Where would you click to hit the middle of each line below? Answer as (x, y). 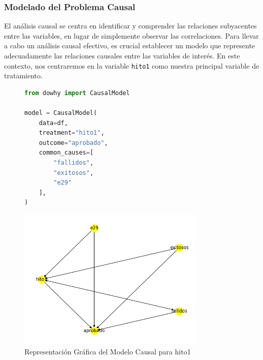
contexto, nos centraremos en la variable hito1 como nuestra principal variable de (132, 65)
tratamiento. (23, 76)
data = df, (53, 123)
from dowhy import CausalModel (77, 93)
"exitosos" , (74, 173)
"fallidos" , (74, 163)
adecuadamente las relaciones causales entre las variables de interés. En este (122, 55)
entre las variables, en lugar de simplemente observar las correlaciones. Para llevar (131, 35)
